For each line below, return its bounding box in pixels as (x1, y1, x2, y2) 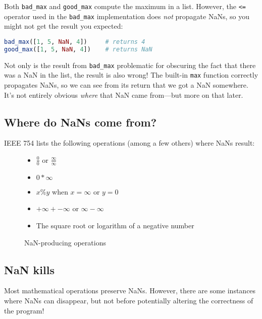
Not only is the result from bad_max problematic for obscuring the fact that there (4, 59, 256, 70)
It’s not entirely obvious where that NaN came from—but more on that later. (4, 89, 243, 100)
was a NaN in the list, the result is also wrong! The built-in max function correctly (4, 70, 258, 80)
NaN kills (4, 262, 55, 277)
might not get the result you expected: (4, 21, 123, 31)
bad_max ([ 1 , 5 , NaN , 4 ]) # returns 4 (4, 38, 145, 45)
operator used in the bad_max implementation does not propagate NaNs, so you (4, 11, 249, 21)
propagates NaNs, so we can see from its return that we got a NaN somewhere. (4, 79, 248, 90)
